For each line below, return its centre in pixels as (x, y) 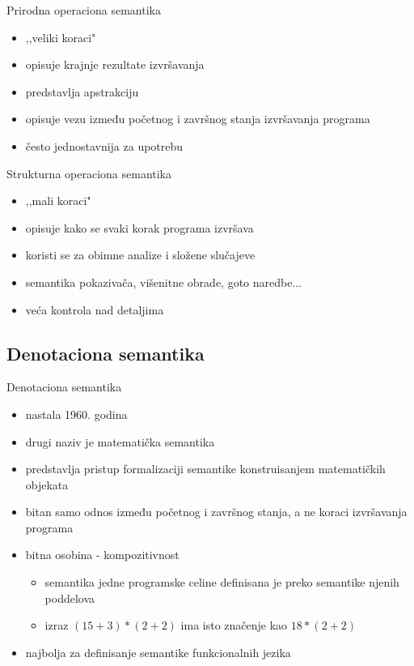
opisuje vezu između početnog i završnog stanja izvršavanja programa (198, 119)
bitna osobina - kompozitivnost (102, 555)
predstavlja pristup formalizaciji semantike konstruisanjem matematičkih (205, 469)
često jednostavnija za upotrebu (104, 145)
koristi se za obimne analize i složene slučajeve (140, 255)
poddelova (70, 598)
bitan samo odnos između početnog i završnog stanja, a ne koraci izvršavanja (216, 512)
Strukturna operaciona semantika (89, 173)
